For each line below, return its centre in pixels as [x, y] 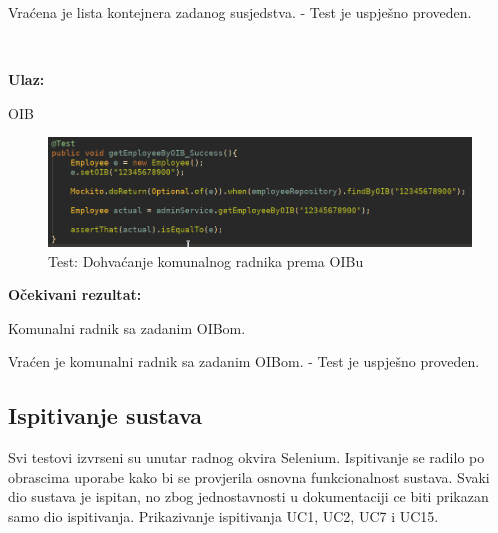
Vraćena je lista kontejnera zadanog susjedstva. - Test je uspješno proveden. [240, 12]
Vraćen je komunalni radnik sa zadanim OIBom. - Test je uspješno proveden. [244, 361]
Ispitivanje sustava [105, 415]
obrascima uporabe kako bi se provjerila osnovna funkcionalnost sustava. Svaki [249, 476]
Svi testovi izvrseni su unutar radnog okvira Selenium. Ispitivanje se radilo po [246, 457]
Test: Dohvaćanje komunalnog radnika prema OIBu [206, 260]
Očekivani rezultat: [75, 294]
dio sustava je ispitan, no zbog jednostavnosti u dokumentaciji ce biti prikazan [248, 496]
